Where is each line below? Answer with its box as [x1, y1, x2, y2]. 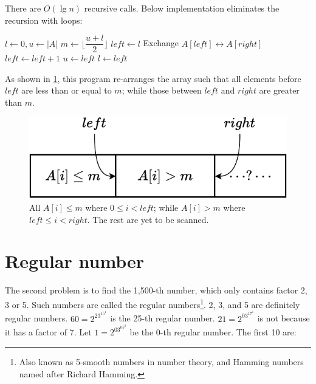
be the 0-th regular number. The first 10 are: [129, 326, 297, 338]
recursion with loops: [5, 13, 83, 26]
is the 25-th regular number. [110, 312, 215, 324]
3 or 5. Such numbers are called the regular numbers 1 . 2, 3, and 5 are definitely [5, 296, 300, 310]
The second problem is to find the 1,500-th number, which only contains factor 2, [5, 284, 307, 297]
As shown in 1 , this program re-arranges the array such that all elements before [5, 72, 301, 84]
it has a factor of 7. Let [5, 326, 92, 338]
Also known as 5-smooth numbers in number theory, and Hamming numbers [19, 355, 304, 368]
